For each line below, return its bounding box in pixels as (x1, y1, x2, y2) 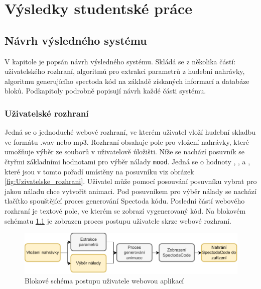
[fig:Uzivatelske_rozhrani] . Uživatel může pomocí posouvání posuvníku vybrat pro (5, 176, 257, 186)
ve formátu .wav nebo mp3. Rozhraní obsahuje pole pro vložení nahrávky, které (5, 136, 249, 147)
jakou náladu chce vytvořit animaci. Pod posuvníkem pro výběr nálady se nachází (5, 185, 256, 196)
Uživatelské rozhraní (5, 107, 89, 119)
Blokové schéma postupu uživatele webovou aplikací (25, 275, 184, 286)
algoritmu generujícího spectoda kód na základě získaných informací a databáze (5, 75, 249, 86)
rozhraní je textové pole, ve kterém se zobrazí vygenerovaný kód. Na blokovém (5, 205, 246, 216)
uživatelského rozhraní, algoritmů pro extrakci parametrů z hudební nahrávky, (5, 66, 245, 76)
